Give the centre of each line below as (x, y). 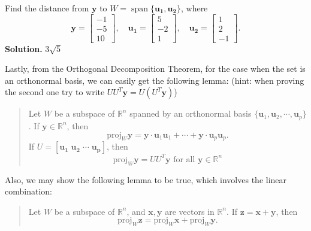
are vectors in (190, 211)
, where (194, 8)
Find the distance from (47, 8)
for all (184, 159)
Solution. (24, 48)
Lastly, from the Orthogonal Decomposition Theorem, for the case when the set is (155, 69)
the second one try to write (55, 92)
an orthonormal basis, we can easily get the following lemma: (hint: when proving (155, 80)
